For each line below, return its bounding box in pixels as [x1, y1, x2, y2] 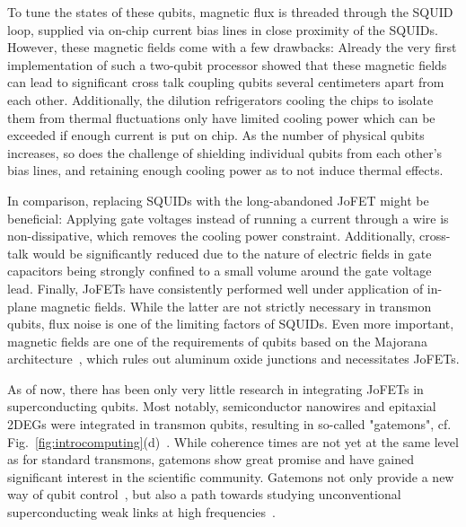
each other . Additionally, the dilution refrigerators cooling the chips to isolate [7, 90, 434, 109]
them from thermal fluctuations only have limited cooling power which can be [7, 108, 435, 127]
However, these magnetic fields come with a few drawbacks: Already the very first [7, 38, 457, 57]
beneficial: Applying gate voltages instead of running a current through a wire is [7, 208, 449, 227]
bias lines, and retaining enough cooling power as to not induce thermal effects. [7, 161, 444, 180]
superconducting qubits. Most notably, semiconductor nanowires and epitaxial [7, 397, 436, 416]
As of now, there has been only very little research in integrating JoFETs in [7, 379, 424, 398]
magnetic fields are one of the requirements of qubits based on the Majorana [7, 331, 427, 350]
